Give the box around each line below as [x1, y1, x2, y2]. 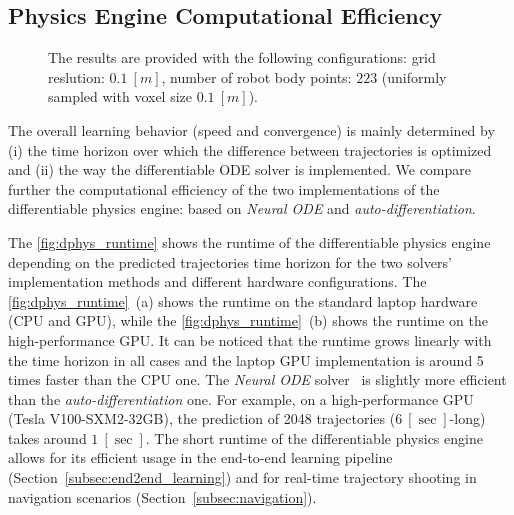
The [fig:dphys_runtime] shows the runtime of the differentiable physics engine [8, 231, 491, 252]
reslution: [48, 66, 105, 87]
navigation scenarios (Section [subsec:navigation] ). [8, 486, 317, 507]
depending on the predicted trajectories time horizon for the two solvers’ [8, 251, 452, 272]
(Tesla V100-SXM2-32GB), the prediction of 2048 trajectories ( [8, 408, 396, 429]
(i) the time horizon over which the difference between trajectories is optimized [8, 139, 492, 160]
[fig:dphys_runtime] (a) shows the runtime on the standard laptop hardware [8, 290, 478, 311]
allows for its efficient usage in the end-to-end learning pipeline [8, 447, 393, 468]
